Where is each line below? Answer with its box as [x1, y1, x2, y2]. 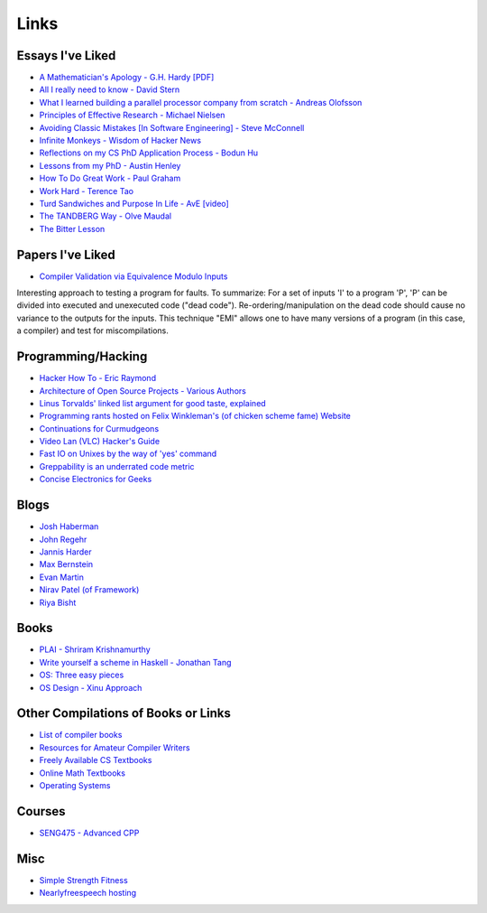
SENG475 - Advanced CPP [39, 827, 140, 838]
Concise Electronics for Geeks [39, 474, 152, 485]
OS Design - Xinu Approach [39, 682, 142, 693]
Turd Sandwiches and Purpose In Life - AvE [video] [39, 198, 229, 209]
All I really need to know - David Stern [39, 84, 180, 95]
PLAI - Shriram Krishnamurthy [39, 644, 151, 655]
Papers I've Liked [16, 247, 116, 262]
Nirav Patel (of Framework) [39, 584, 140, 595]
